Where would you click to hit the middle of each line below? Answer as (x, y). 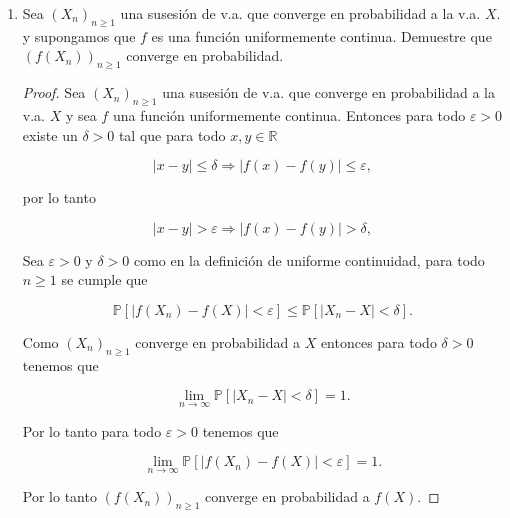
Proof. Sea (54, 92)
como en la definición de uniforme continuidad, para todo (309, 259)
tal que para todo (172, 134)
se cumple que (104, 279)
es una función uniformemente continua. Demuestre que (321, 35)
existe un (50, 134)
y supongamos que (79, 35)
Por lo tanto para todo (92, 430)
